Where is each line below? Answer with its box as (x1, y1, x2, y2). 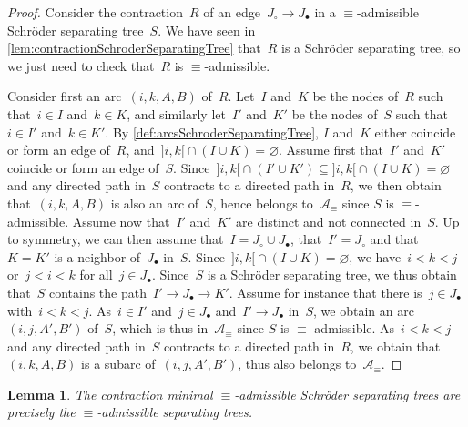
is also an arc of (110, 193, 199, 212)
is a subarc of (81, 354, 156, 373)
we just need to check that (7, 56, 155, 75)
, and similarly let (127, 104, 226, 123)
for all (79, 265, 113, 284)
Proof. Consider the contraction (7, 3, 183, 21)
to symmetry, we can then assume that (7, 229, 224, 249)
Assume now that (72, 211, 170, 230)
